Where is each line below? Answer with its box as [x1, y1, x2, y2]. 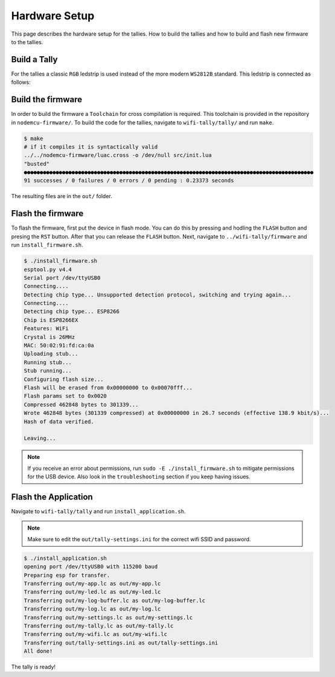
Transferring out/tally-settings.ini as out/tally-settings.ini [24, 639, 219, 646]
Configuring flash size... [24, 376, 104, 383]
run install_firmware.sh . [11, 242, 83, 249]
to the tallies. [11, 38, 43, 45]
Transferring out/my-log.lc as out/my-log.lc [24, 606, 161, 612]
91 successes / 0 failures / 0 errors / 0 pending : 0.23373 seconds [24, 177, 234, 184]
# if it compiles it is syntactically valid [24, 143, 158, 150]
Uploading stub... [24, 350, 78, 358]
